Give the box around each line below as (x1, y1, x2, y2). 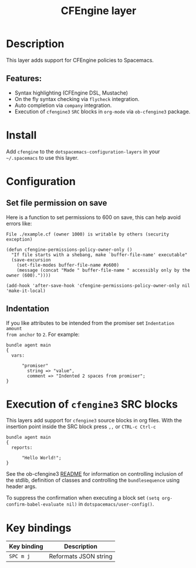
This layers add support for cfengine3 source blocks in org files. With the (6, 417, 182, 424)
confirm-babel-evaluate (6, 502, 65, 507)
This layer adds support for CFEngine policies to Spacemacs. (6, 56, 154, 63)
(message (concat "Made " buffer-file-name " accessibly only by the (16, 267, 191, 273)
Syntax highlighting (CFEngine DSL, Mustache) (14, 89, 128, 96)
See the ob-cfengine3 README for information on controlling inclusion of (6, 470, 183, 478)
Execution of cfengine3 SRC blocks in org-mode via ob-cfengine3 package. (14, 107, 191, 115)
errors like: (6, 220, 32, 227)
